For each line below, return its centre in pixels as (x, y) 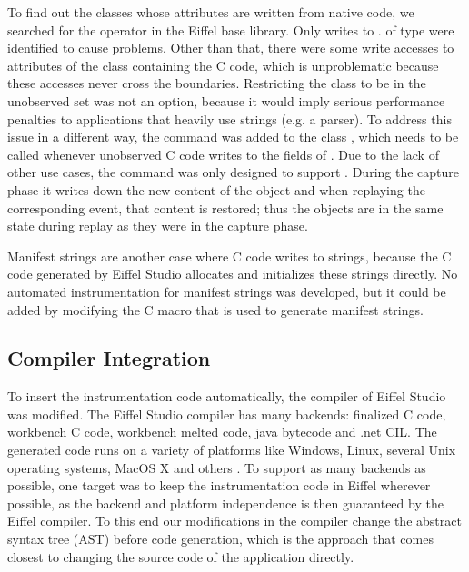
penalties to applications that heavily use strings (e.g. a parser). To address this (230, 118)
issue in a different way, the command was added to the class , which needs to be (233, 137)
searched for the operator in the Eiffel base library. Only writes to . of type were (231, 30)
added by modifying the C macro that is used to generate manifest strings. (215, 309)
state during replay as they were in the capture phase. (158, 226)
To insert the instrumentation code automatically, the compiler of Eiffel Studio (227, 396)
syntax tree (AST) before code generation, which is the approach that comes (220, 539)
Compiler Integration (109, 358)
